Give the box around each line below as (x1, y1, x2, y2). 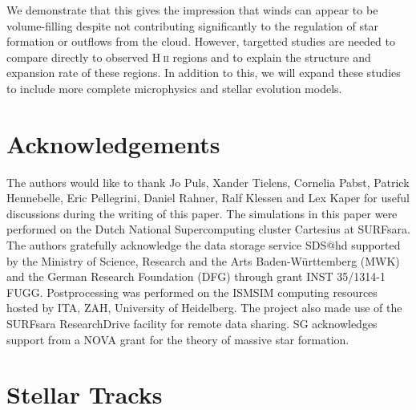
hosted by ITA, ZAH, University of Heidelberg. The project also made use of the (6, 299, 402, 316)
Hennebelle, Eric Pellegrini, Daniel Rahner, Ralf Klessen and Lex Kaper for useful (6, 189, 410, 206)
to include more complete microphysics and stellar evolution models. (6, 79, 342, 96)
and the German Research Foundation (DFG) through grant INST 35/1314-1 (6, 268, 386, 285)
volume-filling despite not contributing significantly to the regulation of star (6, 17, 378, 34)
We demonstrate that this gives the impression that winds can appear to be (6, 2, 378, 18)
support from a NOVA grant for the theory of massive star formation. (6, 331, 349, 347)
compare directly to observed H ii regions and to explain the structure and (6, 48, 371, 65)
